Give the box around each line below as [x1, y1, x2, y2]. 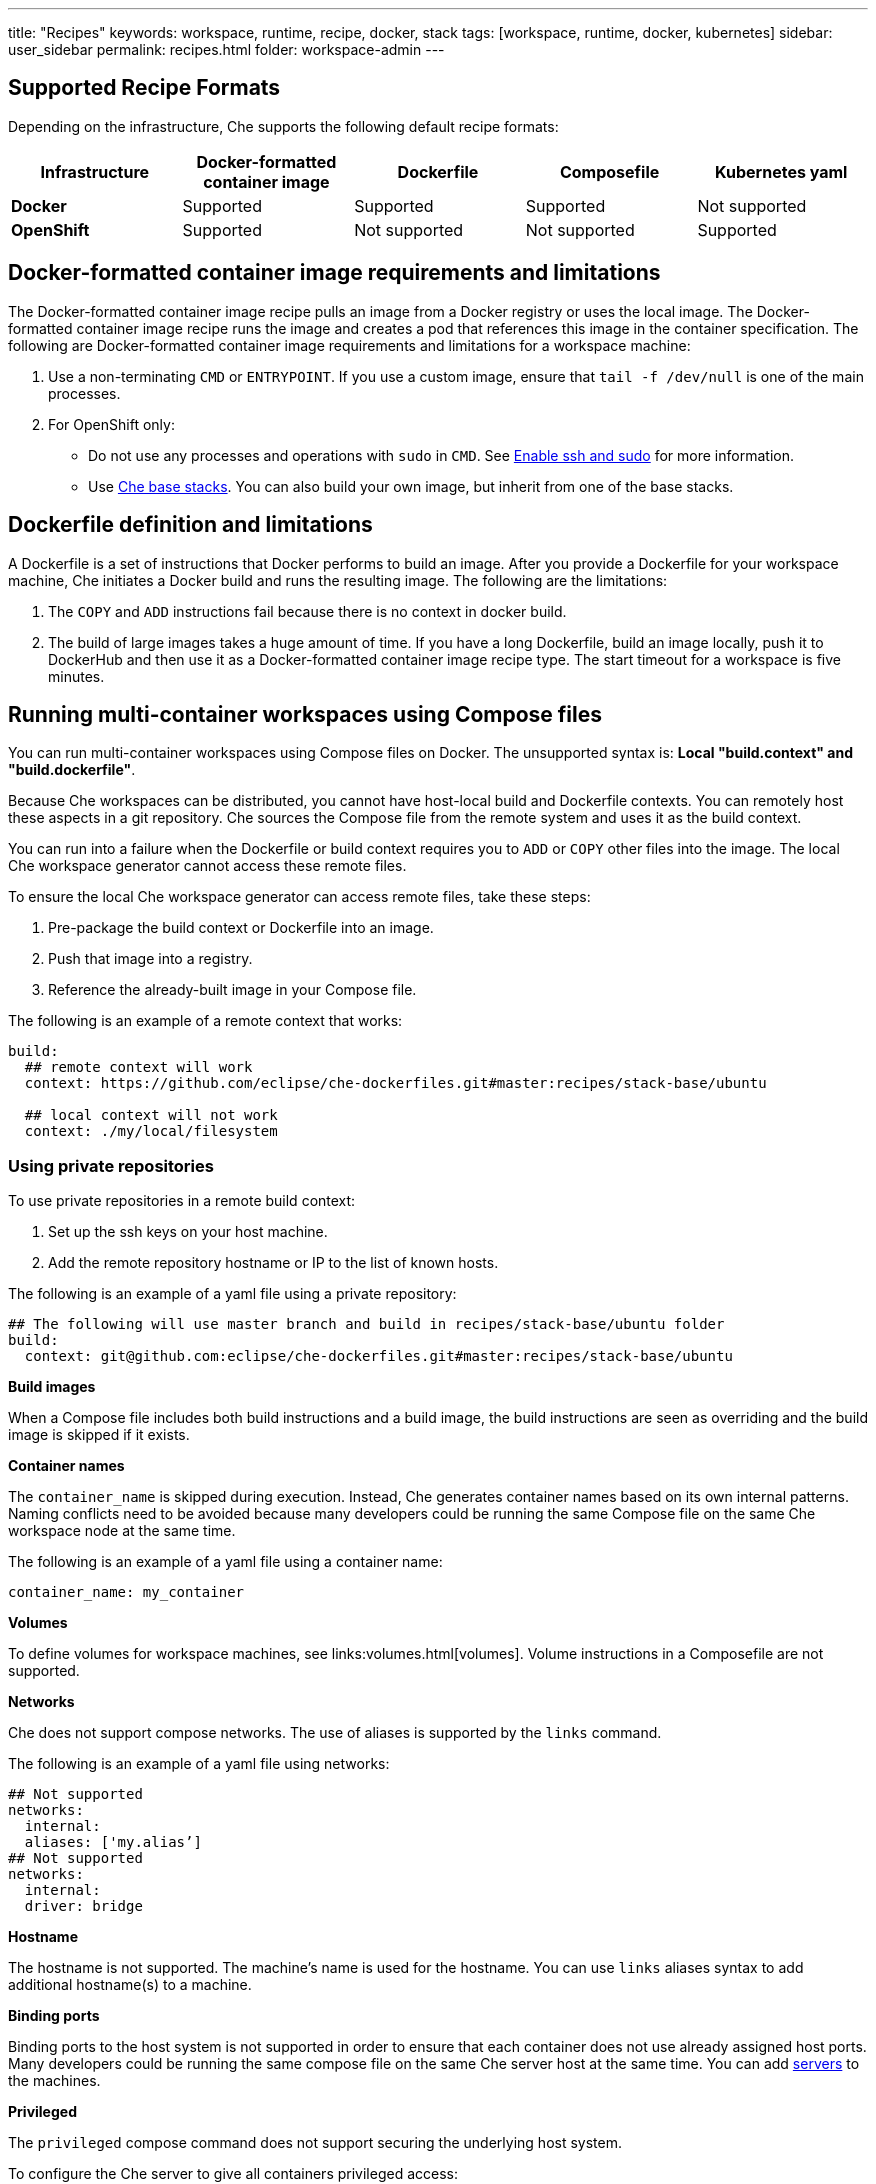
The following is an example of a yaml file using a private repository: [8, 1285, 457, 1303]
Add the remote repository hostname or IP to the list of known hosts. [48, 1254, 499, 1272]
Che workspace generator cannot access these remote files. [8, 857, 407, 875]
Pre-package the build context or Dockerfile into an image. [48, 919, 434, 937]
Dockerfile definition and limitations [8, 512, 373, 538]
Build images [8, 1378, 96, 1396]
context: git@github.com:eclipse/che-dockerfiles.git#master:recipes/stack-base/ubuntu [24, 1348, 733, 1365]
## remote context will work [24, 1059, 253, 1076]
